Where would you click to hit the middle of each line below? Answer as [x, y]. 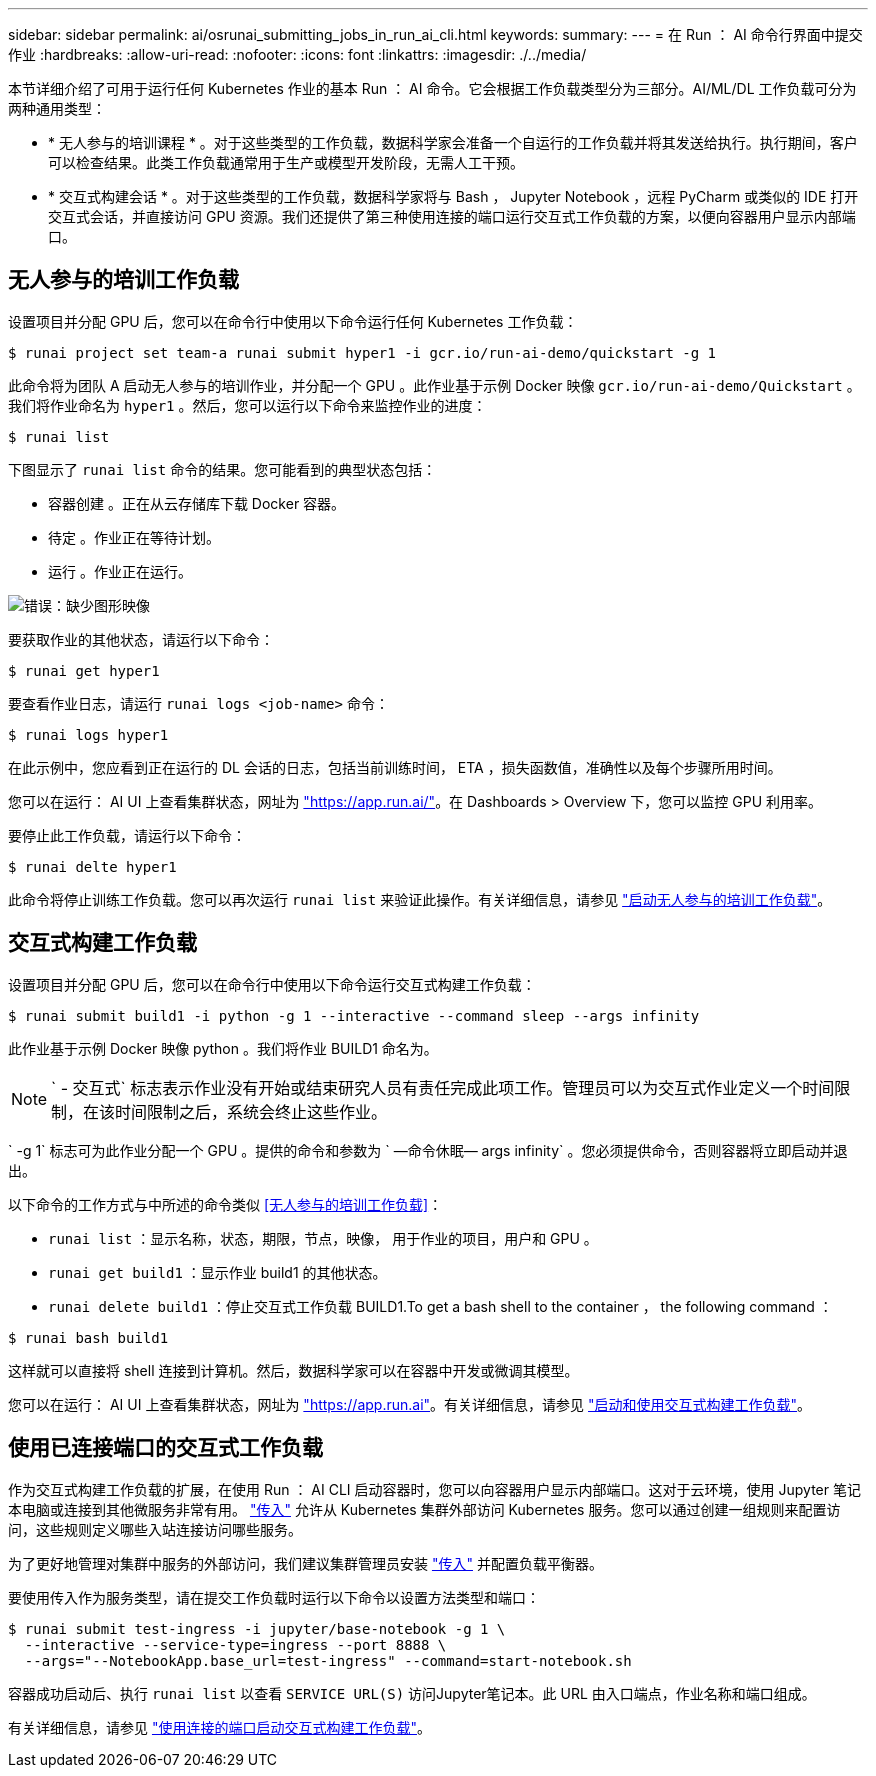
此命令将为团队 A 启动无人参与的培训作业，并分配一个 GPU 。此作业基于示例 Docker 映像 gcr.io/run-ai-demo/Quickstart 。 [434, 385]
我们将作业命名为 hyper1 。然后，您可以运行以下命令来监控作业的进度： [247, 405]
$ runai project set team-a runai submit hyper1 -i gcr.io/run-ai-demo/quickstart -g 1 [362, 352]
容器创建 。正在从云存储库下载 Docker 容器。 [197, 503]
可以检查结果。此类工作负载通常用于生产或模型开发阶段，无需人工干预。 [286, 162]
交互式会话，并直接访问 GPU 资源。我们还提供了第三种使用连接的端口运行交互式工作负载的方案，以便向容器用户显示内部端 [452, 216]
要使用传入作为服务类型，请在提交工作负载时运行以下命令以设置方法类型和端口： [274, 1597]
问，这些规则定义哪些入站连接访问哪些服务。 [155, 1529]
